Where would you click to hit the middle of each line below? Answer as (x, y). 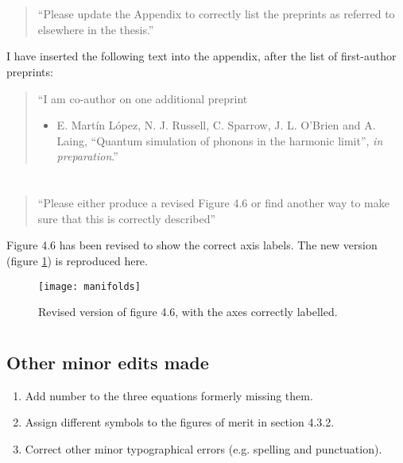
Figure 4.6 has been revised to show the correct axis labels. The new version (192, 245)
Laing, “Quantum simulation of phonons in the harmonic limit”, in (220, 140)
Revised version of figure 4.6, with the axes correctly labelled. (188, 312)
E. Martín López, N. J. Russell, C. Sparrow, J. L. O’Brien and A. (216, 125)
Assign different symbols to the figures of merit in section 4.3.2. (180, 422)
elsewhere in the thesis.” (96, 29)
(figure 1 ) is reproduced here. (77, 260)
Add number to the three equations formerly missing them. (169, 395)
